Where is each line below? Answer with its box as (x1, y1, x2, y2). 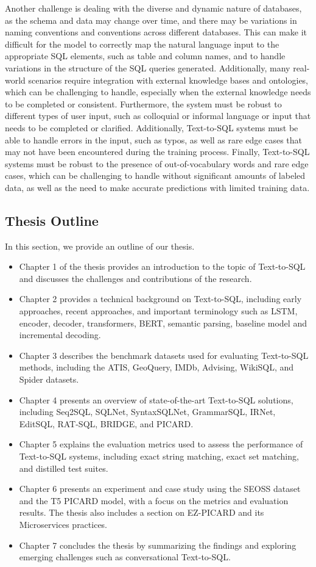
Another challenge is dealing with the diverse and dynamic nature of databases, (5, 2, 302, 14)
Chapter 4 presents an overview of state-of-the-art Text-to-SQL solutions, (19, 393, 293, 406)
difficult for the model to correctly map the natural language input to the (5, 37, 279, 50)
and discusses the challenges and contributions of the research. (19, 272, 252, 284)
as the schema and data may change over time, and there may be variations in (5, 13, 297, 26)
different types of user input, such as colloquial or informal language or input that (5, 109, 311, 122)
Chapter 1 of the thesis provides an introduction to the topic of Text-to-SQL (19, 260, 306, 273)
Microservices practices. (19, 518, 108, 530)
